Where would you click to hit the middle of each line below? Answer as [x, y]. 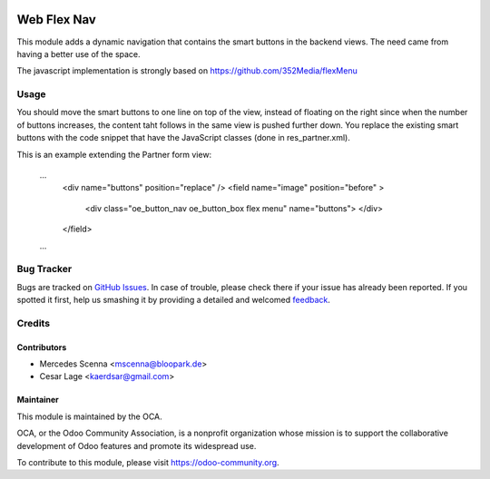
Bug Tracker [44, 269]
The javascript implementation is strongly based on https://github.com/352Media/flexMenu [187, 71]
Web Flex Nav [57, 20]
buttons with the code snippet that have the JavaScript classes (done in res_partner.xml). [184, 138]
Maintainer [38, 400]
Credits [33, 323]
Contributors [42, 347]
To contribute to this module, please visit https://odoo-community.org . [148, 462]
